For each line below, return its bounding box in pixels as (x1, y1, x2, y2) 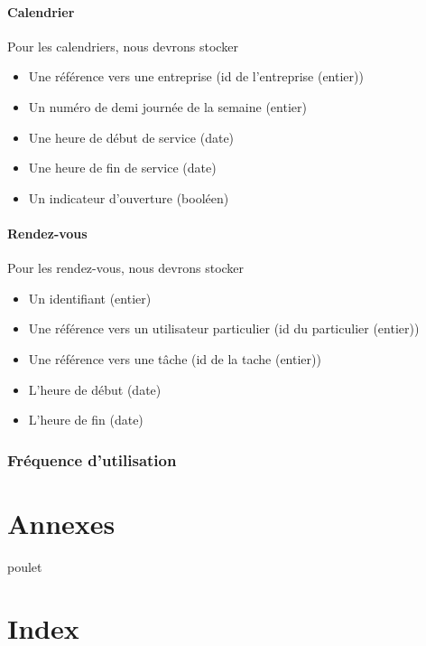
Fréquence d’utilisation (7, 448, 177, 471)
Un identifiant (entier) (28, 288, 152, 307)
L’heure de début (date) (28, 379, 162, 398)
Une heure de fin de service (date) (28, 158, 217, 177)
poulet (7, 557, 42, 576)
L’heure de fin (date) (28, 410, 144, 429)
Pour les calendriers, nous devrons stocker (7, 36, 238, 55)
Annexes (7, 504, 116, 541)
